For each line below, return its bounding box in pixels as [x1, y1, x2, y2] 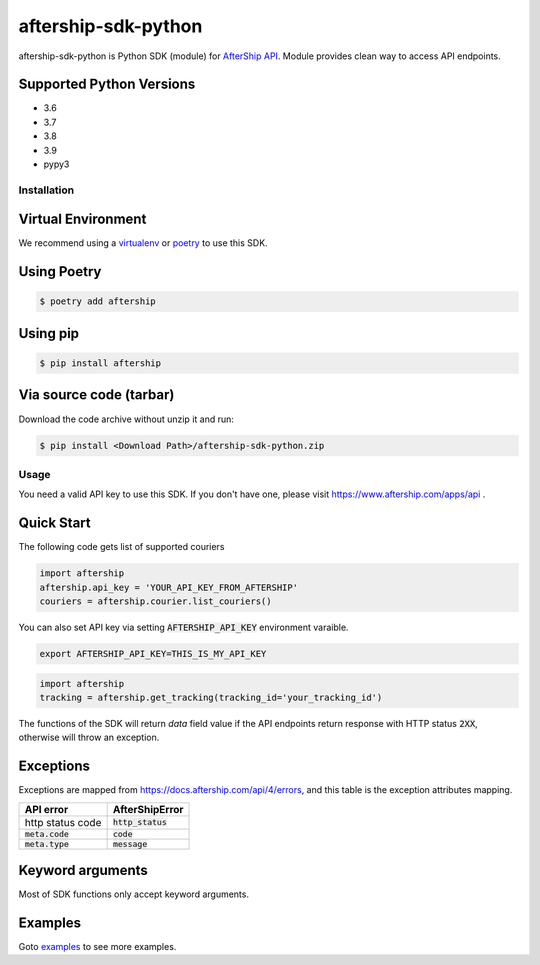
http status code [24, 815, 102, 829]
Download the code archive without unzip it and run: [18, 413, 235, 425]
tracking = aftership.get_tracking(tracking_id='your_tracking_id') [39, 691, 383, 703]
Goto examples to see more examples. [18, 941, 177, 952]
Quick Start [18, 515, 91, 532]
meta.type [24, 838, 70, 849]
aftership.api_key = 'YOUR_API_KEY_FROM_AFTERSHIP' [39, 581, 299, 593]
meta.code [24, 828, 70, 839]
